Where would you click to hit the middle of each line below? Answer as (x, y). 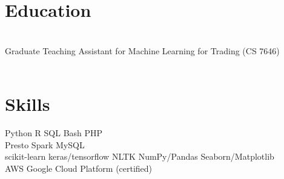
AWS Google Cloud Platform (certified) (79, 168)
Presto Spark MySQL (45, 144)
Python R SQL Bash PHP (54, 133)
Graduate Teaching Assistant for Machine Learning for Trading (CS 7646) (142, 50)
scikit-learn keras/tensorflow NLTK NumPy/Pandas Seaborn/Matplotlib (140, 156)
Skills (28, 104)
